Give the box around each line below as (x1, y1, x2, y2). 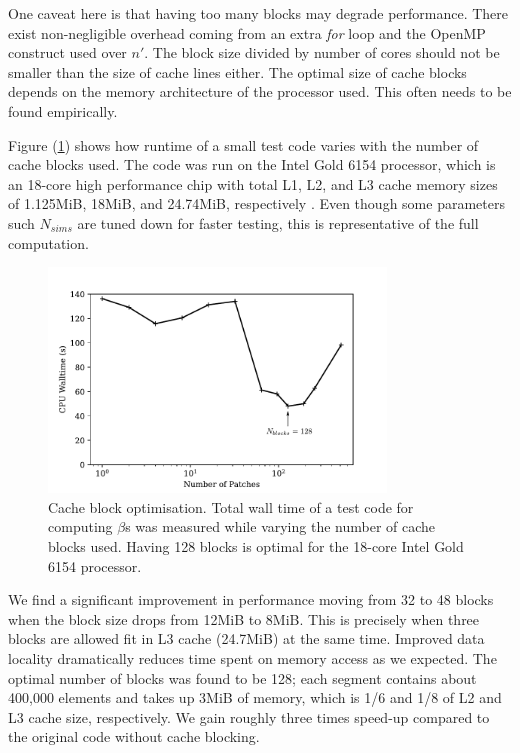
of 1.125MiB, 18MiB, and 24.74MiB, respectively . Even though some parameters (8, 193, 505, 214)
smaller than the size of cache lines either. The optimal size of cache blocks (8, 61, 467, 82)
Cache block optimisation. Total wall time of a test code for (48, 496, 414, 517)
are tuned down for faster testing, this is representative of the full (77, 212, 479, 233)
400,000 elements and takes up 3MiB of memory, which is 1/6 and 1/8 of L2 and (8, 687, 502, 708)
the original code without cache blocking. (8, 726, 260, 747)
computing (48, 516, 113, 537)
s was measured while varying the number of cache (125, 516, 436, 537)
